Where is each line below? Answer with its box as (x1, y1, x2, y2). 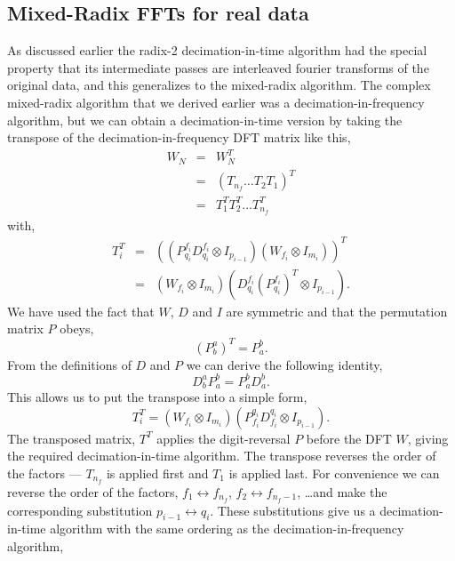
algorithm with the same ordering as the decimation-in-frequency (50, 519, 404, 538)
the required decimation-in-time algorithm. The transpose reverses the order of (7, 446, 436, 465)
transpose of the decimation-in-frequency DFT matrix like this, (7, 128, 351, 147)
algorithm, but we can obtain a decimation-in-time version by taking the (7, 110, 403, 129)
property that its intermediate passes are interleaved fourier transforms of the (7, 58, 429, 76)
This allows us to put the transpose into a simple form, (7, 388, 307, 406)
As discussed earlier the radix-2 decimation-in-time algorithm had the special (7, 41, 427, 60)
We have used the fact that (7, 301, 155, 320)
